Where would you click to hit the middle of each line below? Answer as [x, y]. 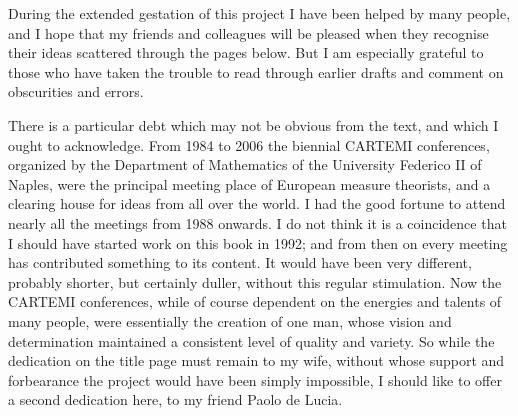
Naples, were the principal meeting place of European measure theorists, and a [249, 183]
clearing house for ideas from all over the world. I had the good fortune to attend [257, 203]
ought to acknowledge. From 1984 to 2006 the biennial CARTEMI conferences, [249, 144]
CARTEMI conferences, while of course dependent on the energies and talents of [255, 301]
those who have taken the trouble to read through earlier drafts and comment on [256, 71]
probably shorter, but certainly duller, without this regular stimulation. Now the [255, 281]
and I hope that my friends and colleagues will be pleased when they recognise [248, 32]
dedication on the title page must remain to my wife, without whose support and [256, 360]
